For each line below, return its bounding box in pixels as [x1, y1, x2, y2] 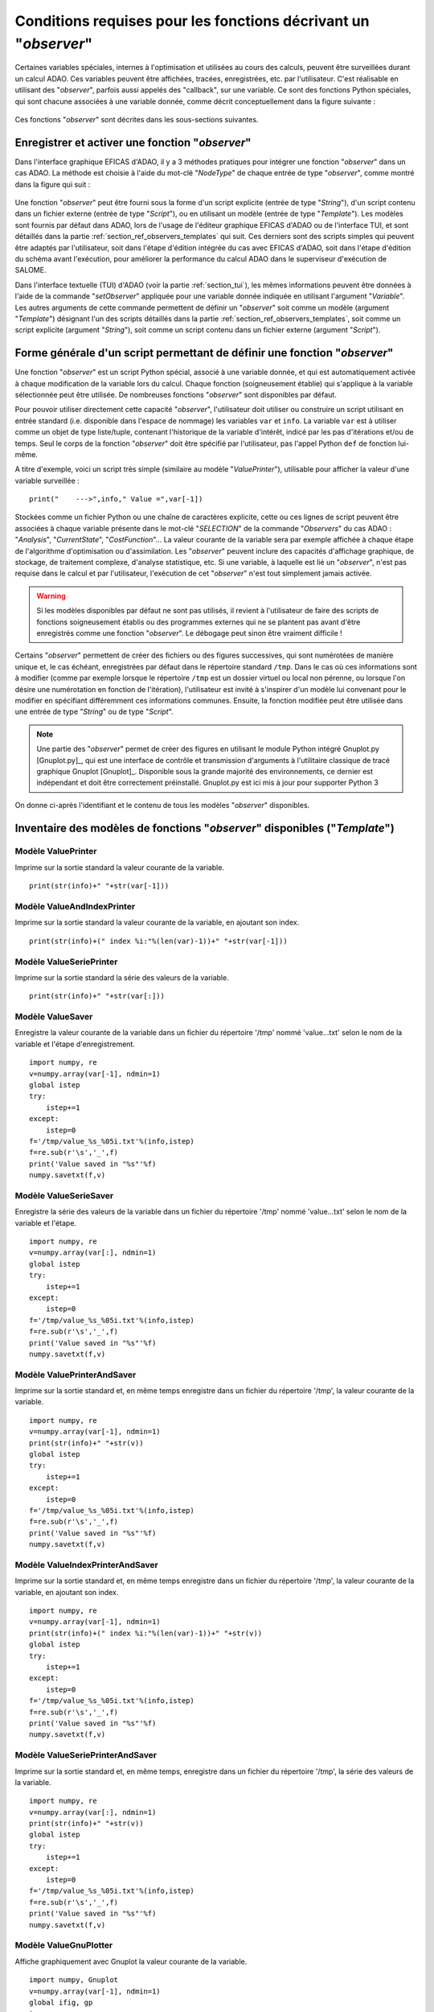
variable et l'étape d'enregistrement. [14, 1039, 136, 1049]
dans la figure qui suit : [14, 179, 91, 189]
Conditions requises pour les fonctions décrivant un [14, 12, 370, 30]
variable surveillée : [14, 476, 80, 485]
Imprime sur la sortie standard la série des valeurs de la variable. [14, 972, 229, 982]
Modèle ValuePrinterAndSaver [14, 1369, 137, 1380]
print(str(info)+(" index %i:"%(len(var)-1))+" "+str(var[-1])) [29, 936, 289, 946]
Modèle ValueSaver [14, 1011, 93, 1022]
